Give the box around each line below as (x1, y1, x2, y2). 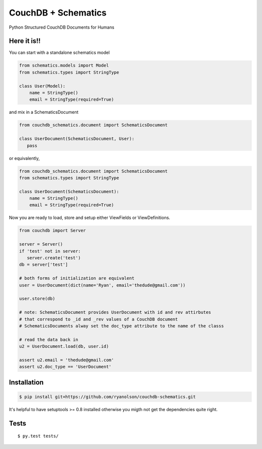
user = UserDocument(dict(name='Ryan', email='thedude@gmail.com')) (19, 282, 186, 288)
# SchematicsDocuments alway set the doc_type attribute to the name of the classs (19, 323, 224, 328)
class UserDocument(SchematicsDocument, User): (19, 136, 134, 142)
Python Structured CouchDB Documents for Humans (9, 24, 115, 30)
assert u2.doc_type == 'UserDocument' (19, 364, 112, 370)
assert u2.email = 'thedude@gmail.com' (19, 357, 114, 362)
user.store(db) (19, 296, 55, 302)
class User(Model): (19, 83, 65, 89)
